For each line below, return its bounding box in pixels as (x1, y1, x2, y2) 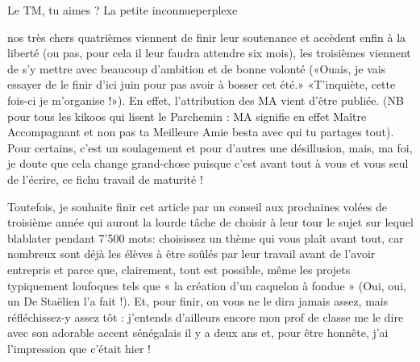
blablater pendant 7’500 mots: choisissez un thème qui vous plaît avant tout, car (7, 229, 404, 246)
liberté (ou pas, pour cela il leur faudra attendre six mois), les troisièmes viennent (7, 44, 411, 61)
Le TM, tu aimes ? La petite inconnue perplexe (7, 2, 238, 18)
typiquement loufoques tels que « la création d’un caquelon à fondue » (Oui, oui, (7, 277, 406, 293)
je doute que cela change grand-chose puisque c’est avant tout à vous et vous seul (7, 155, 409, 172)
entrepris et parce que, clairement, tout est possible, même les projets (7, 260, 351, 277)
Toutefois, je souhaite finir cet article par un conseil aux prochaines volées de (7, 198, 388, 214)
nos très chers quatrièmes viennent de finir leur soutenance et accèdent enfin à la (7, 28, 406, 45)
